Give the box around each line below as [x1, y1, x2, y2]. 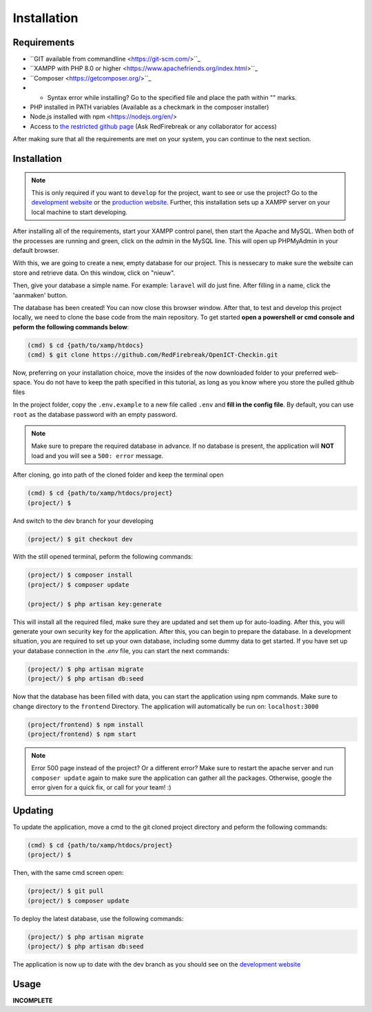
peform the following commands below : [12, 322, 130, 331]
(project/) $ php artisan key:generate [27, 600, 162, 608]
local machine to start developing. [31, 207, 127, 216]
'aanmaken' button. [12, 291, 68, 299]
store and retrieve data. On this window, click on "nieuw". [12, 269, 176, 277]
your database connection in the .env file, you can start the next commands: [12, 646, 229, 654]
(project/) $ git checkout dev [27, 535, 134, 543]
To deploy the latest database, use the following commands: [12, 914, 184, 922]
